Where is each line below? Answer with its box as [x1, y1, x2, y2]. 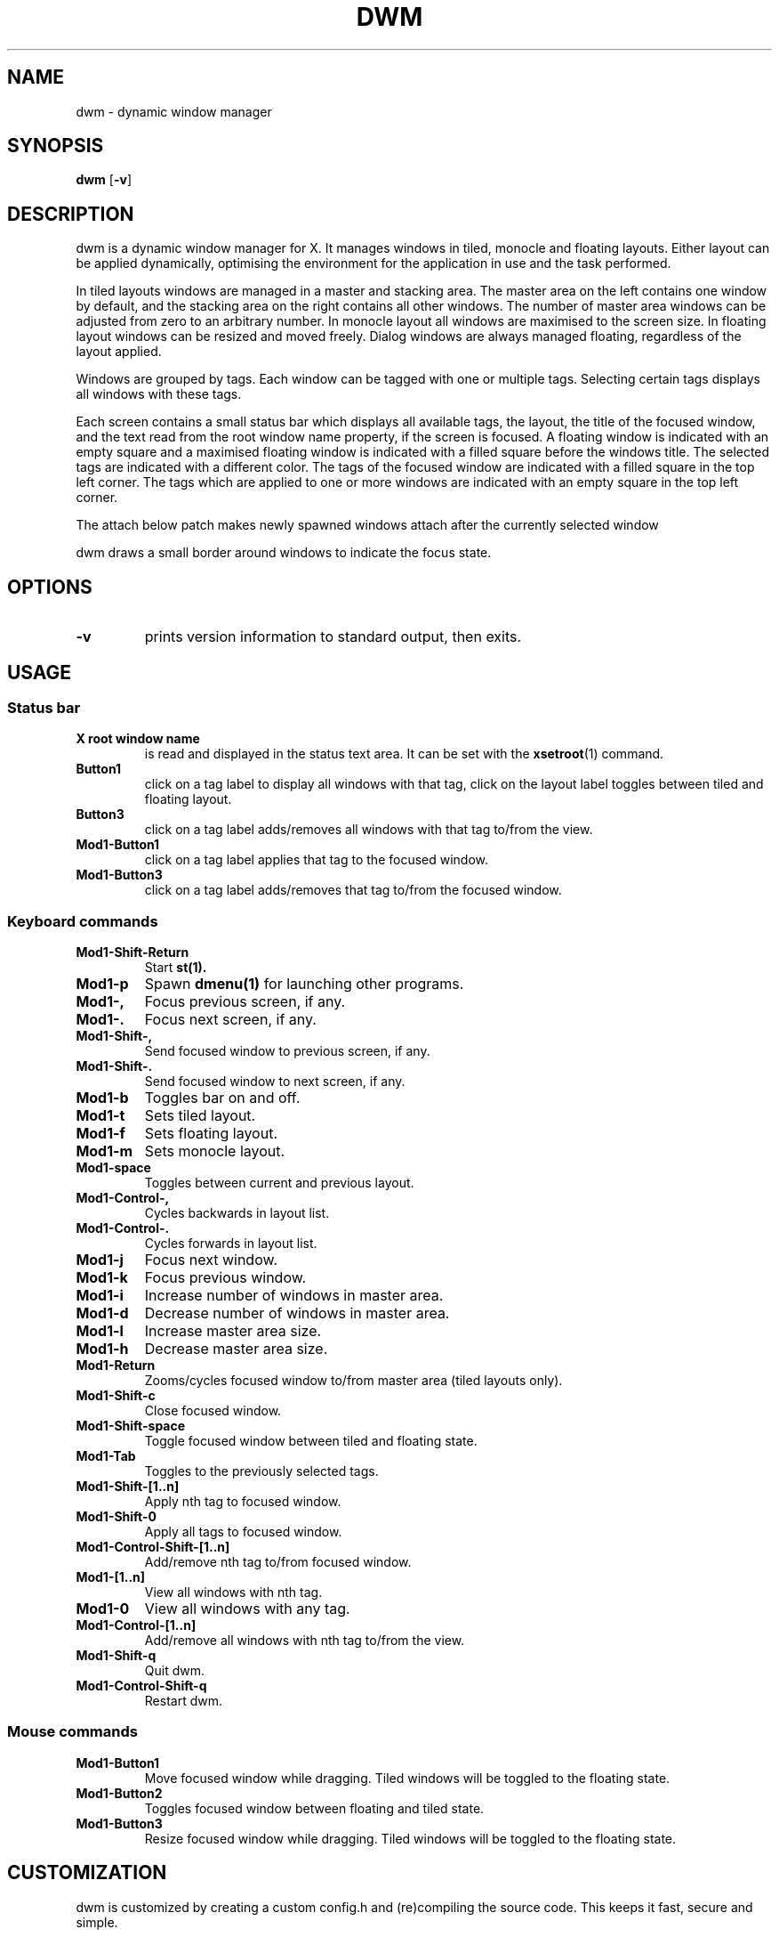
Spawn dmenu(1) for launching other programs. [144, 975, 464, 993]
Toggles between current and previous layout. [144, 1175, 414, 1191]
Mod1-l [76, 1322, 124, 1341]
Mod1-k [76, 1268, 128, 1287]
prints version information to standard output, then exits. [144, 628, 522, 646]
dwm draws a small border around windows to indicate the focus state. [76, 545, 492, 561]
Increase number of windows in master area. [144, 1286, 444, 1305]
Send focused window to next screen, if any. [144, 1074, 406, 1090]
